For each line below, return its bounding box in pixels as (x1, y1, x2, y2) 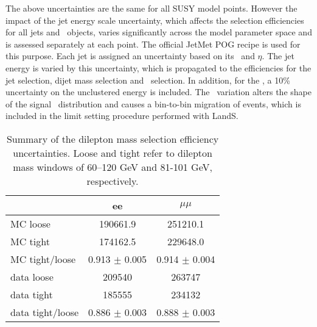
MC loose (10, 216, 51, 231)
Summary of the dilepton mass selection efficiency (6, 131, 219, 146)
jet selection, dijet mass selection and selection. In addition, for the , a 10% (5, 73, 290, 86)
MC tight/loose (10, 251, 76, 266)
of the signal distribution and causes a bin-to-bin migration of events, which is (5, 97, 301, 110)
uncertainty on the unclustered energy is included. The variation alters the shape (5, 85, 312, 98)
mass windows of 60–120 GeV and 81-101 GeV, (13, 159, 212, 174)
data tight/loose (10, 304, 79, 319)
